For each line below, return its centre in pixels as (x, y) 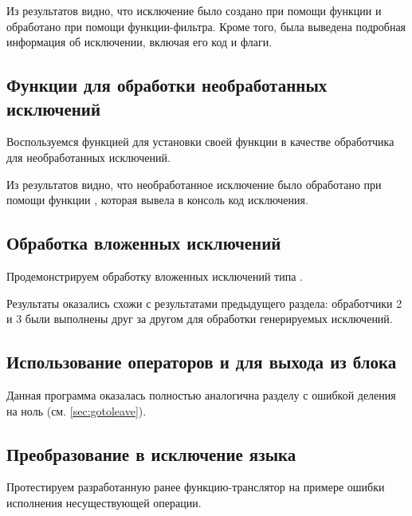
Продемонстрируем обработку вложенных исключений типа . (155, 276)
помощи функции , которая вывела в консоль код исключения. (157, 200)
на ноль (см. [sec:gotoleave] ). (77, 410)
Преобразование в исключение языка (151, 453)
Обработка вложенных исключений (144, 243)
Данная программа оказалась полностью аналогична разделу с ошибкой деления (201, 394)
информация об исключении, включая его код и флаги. (139, 42)
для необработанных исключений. (88, 157)
